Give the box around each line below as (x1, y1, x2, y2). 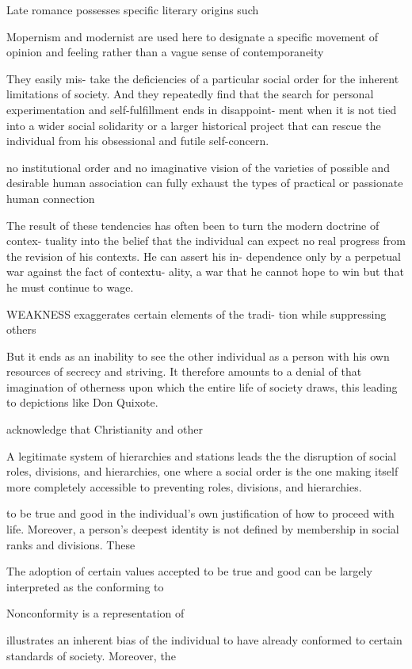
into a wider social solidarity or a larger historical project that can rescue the (6, 117, 381, 133)
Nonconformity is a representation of (6, 605, 185, 621)
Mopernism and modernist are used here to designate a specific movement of (6, 28, 379, 44)
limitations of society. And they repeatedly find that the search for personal (6, 86, 374, 102)
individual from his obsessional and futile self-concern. (6, 132, 269, 149)
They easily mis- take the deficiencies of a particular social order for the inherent (6, 70, 399, 86)
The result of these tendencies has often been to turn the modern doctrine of (6, 216, 380, 233)
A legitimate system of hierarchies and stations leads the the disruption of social (6, 447, 397, 464)
